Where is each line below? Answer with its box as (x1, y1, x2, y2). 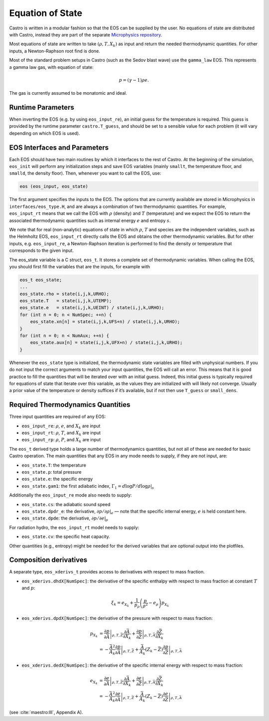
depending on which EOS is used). (9, 130, 80, 136)
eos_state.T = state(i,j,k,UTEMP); (19, 298, 112, 304)
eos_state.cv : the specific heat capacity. (21, 534, 111, 540)
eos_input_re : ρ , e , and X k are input (21, 423, 101, 430)
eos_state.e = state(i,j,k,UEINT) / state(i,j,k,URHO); (19, 305, 164, 311)
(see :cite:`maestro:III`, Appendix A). (9, 709, 83, 715)
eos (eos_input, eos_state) (19, 183, 88, 189)
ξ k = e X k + (111, 600, 134, 608)
